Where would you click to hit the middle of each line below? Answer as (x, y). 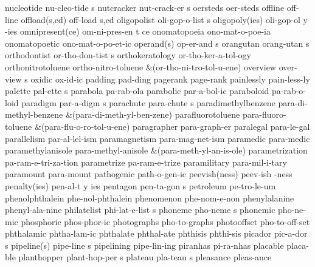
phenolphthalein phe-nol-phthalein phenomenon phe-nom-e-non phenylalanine (150, 198)
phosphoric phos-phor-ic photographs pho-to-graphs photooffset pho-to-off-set (165, 221)
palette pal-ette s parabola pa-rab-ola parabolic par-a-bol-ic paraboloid (137, 91)
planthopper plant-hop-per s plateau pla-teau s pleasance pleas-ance (145, 257)
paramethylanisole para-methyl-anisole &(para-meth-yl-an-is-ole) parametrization (156, 150)
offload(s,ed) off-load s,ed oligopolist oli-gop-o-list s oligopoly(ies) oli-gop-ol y (164, 19)
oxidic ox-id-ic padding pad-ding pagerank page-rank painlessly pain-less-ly (170, 79)
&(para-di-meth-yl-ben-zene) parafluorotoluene (153, 114)
